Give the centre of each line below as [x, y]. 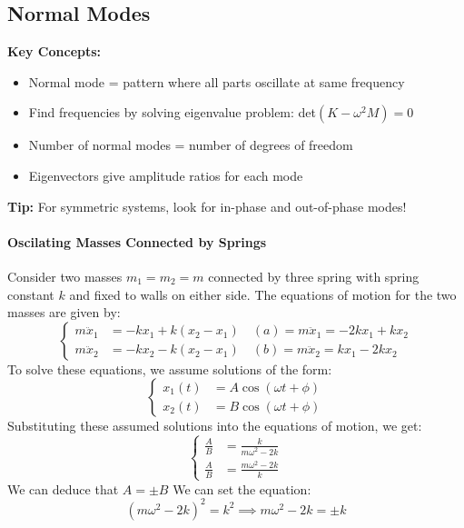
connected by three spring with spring [314, 276]
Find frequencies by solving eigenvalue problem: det [173, 112]
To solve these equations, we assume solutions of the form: [170, 369]
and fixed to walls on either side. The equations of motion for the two [263, 294]
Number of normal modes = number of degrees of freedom [191, 145]
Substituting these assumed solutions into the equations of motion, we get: [215, 426]
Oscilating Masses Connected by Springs [137, 241]
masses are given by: [64, 312]
